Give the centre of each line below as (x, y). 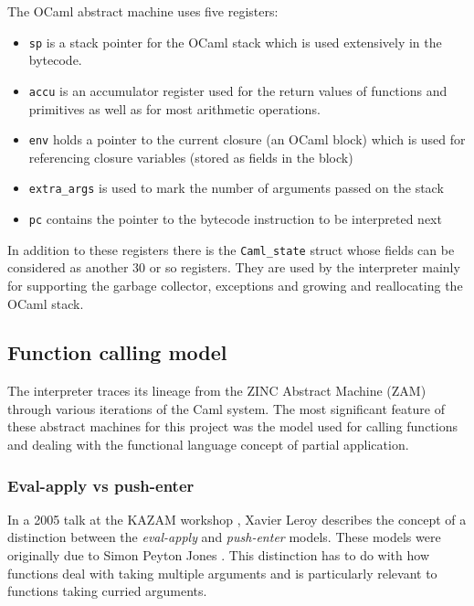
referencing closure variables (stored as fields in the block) (191, 157)
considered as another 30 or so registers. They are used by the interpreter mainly (234, 267)
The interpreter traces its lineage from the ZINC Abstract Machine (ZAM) (217, 391)
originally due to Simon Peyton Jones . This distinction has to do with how (218, 555)
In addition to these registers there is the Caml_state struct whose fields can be (231, 249)
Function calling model (117, 352)
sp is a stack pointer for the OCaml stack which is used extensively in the (235, 42)
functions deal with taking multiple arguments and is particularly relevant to (222, 573)
